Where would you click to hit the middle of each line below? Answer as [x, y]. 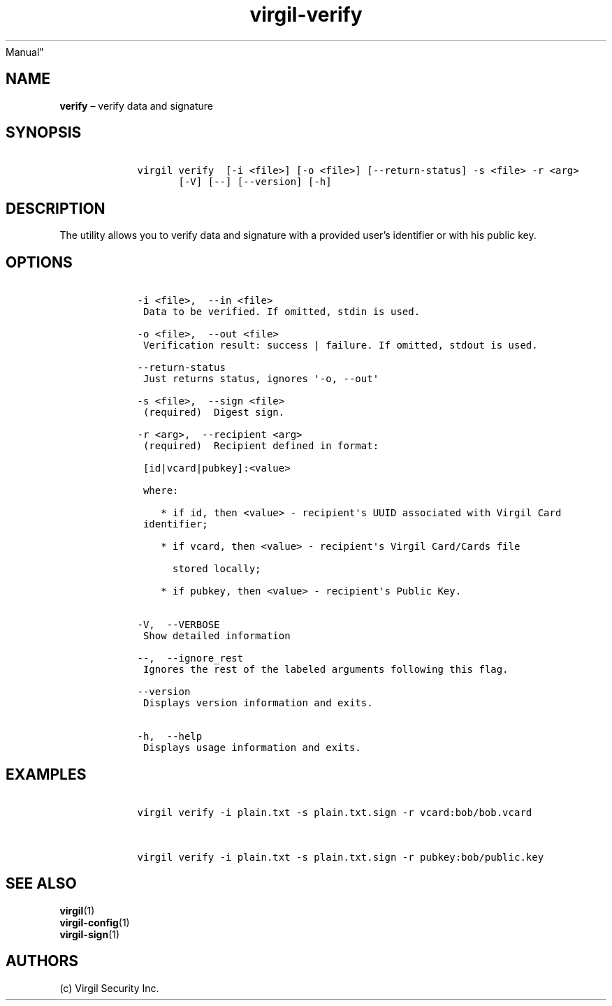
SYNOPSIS [44, 133]
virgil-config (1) [95, 922]
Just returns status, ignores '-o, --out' [261, 379]
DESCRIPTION [56, 208]
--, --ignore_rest [190, 658]
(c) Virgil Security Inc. [109, 988]
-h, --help [170, 737]
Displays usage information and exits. [252, 748]
